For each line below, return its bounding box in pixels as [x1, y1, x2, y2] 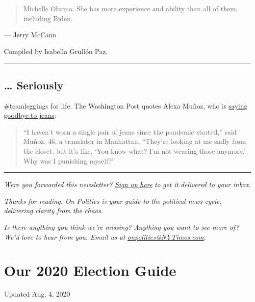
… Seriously [4, 77, 64, 92]
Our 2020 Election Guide [4, 260, 177, 280]
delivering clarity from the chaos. [4, 205, 103, 216]
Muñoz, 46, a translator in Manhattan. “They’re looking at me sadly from [23, 136, 246, 146]
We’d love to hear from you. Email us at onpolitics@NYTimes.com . [4, 231, 206, 242]
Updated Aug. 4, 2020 [4, 289, 70, 299]
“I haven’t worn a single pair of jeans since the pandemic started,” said [23, 126, 237, 137]
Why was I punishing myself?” [23, 155, 115, 165]
